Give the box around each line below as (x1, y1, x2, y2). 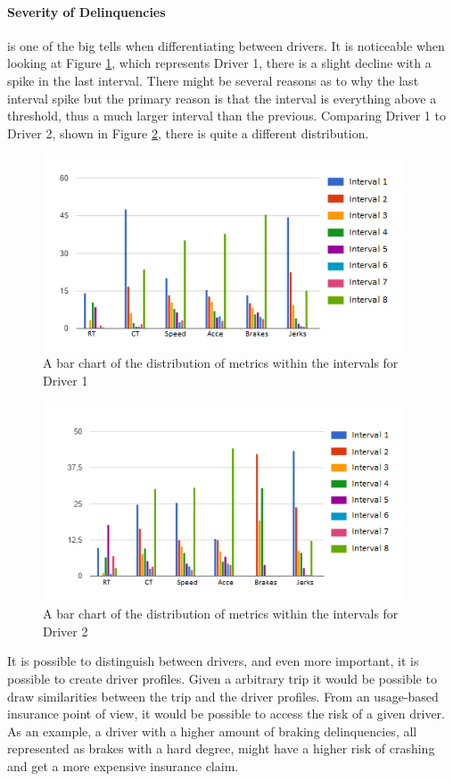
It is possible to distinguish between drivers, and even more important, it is (7, 652, 419, 670)
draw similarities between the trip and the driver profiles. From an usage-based (7, 686, 439, 705)
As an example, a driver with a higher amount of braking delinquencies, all (7, 721, 417, 740)
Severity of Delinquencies (7, 2, 166, 21)
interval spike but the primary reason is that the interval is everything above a (7, 88, 437, 107)
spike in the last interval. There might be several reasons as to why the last (7, 71, 419, 89)
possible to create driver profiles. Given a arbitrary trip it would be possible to (7, 669, 437, 687)
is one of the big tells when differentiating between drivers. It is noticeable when (7, 36, 445, 54)
